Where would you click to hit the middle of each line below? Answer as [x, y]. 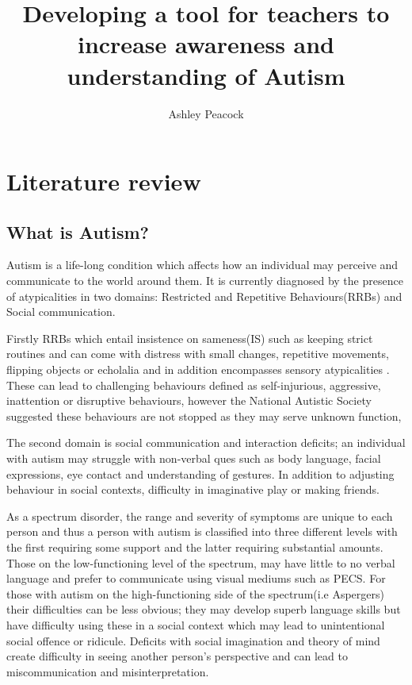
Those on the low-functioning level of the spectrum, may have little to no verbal [201, 562]
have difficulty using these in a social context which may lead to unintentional [196, 624]
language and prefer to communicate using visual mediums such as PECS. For [196, 578]
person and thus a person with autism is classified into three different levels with [202, 531]
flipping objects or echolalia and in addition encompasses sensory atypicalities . [198, 369]
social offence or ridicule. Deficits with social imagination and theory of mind [193, 640]
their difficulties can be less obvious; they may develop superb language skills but [204, 609]
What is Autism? [78, 231]
